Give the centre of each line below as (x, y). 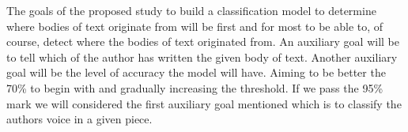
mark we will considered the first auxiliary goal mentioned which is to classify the (204, 103)
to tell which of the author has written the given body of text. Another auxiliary (202, 57)
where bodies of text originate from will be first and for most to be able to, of (195, 26)
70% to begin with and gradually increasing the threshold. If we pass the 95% (195, 87)
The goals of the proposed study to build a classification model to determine (191, 10)
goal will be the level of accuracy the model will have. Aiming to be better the (196, 72)
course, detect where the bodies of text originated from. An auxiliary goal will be (203, 41)
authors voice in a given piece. (79, 119)
